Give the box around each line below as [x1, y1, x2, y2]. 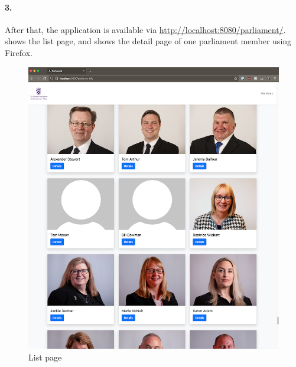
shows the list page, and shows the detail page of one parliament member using [5, 35, 292, 47]
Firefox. [5, 46, 32, 58]
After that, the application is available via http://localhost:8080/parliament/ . [5, 23, 286, 35]
